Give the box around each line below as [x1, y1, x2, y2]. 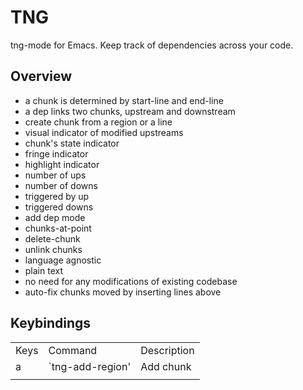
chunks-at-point [24, 222, 92, 234]
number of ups [24, 169, 87, 181]
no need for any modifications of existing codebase [24, 275, 238, 287]
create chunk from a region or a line [24, 116, 173, 128]
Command [48, 343, 98, 357]
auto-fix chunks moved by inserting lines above [24, 286, 222, 298]
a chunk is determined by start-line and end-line [24, 94, 224, 106]
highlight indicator [24, 158, 100, 170]
